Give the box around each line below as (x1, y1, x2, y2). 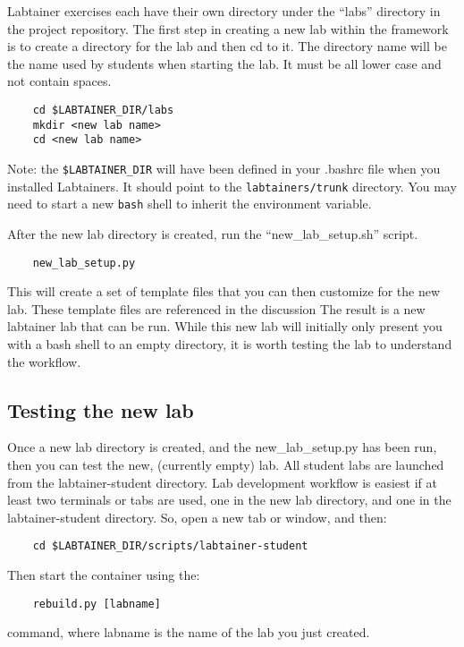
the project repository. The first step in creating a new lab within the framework (7, 19, 449, 38)
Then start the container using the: (7, 565, 200, 583)
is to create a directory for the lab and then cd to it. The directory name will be (7, 37, 447, 55)
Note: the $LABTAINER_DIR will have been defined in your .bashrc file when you (7, 158, 441, 177)
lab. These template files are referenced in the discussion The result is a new (7, 299, 426, 318)
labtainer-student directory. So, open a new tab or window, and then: (7, 507, 387, 526)
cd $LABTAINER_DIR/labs (32, 103, 174, 116)
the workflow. (7, 352, 81, 370)
